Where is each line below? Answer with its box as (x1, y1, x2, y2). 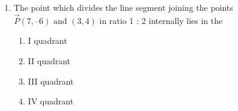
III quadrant (28, 74, 74, 87)
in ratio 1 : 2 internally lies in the (99, 14, 223, 26)
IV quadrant (28, 95, 74, 107)
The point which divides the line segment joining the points (13, 1, 233, 13)
